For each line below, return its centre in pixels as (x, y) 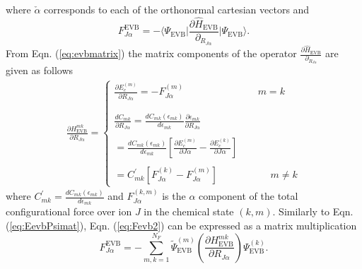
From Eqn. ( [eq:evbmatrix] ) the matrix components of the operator (151, 53)
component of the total (249, 196)
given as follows (40, 70)
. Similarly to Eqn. (313, 211)
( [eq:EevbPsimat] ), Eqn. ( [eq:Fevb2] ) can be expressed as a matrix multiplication (181, 226)
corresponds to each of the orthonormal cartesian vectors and (177, 9)
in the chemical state (189, 211)
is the (174, 196)
